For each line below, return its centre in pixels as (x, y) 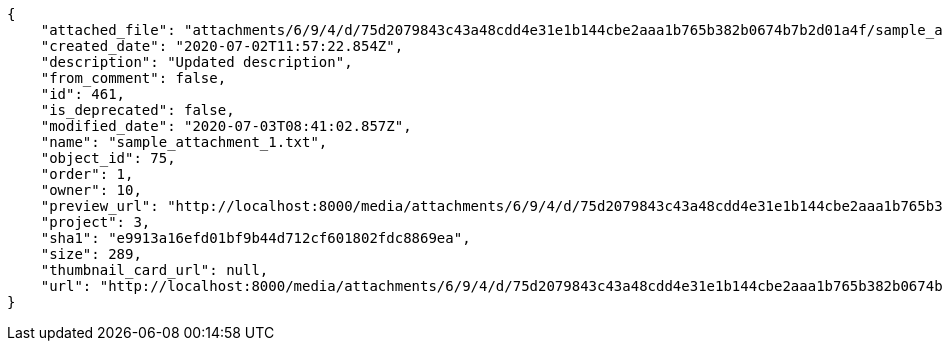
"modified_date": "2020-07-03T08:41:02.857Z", (226, 126)
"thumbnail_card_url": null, (154, 270)
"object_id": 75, (108, 158)
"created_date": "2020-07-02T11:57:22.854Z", (222, 46)
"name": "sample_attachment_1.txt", (184, 142)
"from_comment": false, (133, 78)
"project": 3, (95, 222)
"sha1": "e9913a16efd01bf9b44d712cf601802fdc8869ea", (255, 238)
